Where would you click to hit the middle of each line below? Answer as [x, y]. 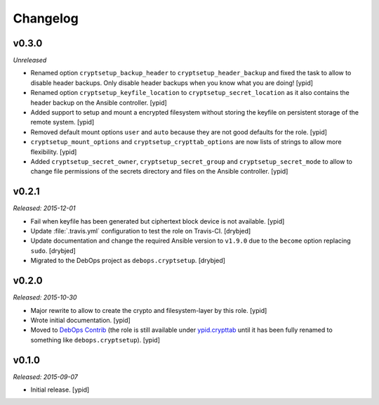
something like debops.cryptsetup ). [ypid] [95, 340]
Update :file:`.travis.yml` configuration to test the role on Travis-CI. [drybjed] [141, 231]
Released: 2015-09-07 [46, 377]
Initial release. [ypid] [60, 390]
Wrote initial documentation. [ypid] [81, 320]
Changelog [46, 18]
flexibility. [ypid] [54, 152]
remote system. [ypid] [62, 122]
